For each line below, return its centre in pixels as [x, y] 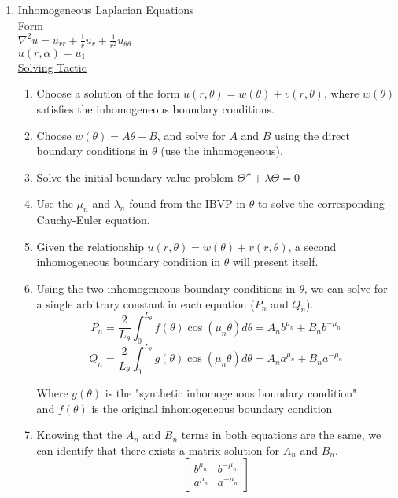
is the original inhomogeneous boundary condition [212, 408]
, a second [312, 246]
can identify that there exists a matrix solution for [158, 450]
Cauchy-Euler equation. [93, 220]
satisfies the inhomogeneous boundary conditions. [155, 109]
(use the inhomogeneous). [222, 151]
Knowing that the [79, 435]
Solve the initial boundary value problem [135, 177]
